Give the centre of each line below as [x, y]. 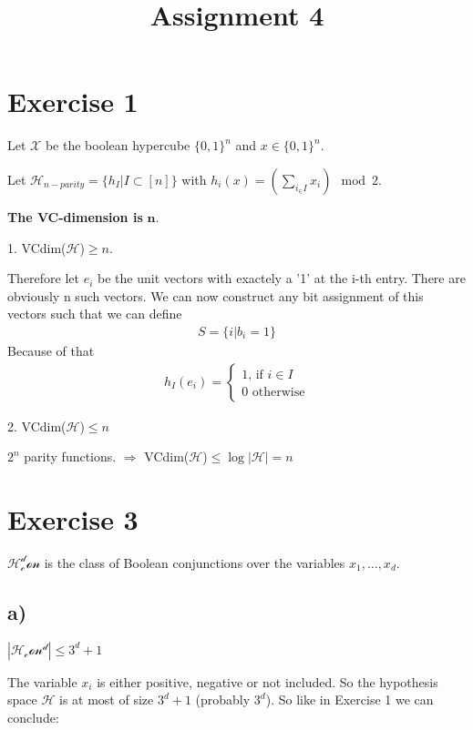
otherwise [278, 392]
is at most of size [106, 700]
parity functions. [70, 456]
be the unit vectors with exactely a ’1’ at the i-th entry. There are [282, 278]
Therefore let [44, 278]
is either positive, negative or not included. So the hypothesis [267, 681]
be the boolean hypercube [118, 145]
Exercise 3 [73, 518]
